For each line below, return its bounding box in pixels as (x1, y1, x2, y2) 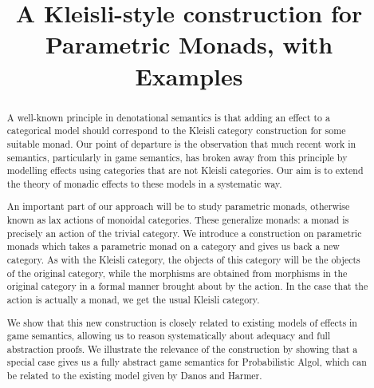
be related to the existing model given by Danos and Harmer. (6, 369, 262, 382)
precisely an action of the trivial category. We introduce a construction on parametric (6, 226, 362, 240)
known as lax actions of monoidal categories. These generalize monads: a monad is (6, 213, 349, 227)
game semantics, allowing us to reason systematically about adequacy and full (6, 329, 331, 342)
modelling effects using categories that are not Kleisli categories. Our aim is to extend (6, 164, 364, 177)
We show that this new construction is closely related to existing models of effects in (6, 315, 357, 329)
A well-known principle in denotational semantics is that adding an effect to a (6, 110, 330, 124)
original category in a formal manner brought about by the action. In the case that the (6, 279, 368, 293)
